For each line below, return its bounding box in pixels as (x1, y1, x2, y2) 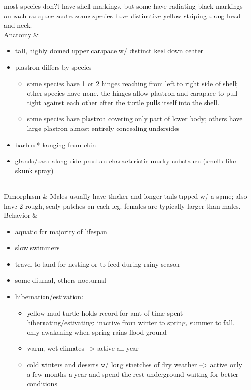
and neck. (4, 20, 32, 30)
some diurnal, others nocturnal (15, 275, 106, 285)
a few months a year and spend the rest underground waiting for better (27, 369, 239, 379)
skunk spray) (15, 165, 54, 175)
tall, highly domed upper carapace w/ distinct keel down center (15, 46, 204, 56)
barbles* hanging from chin (15, 139, 96, 149)
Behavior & (4, 210, 38, 220)
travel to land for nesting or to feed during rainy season (15, 259, 180, 269)
